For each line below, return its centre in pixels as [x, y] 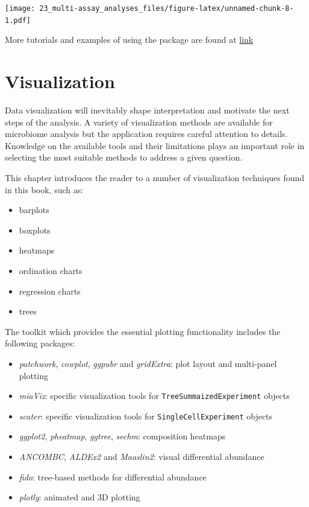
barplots [34, 210]
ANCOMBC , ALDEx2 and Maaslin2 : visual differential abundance [142, 457]
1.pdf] [18, 20]
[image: [20, 8]
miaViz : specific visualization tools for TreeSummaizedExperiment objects [154, 396]
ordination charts [51, 270]
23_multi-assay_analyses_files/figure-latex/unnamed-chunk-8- [167, 8]
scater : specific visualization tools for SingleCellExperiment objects [146, 416]
